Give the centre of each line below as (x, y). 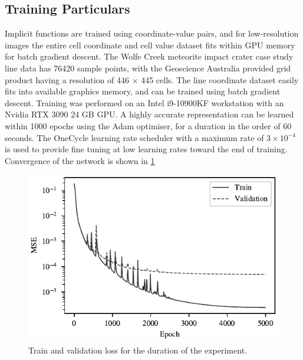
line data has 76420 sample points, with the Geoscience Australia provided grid (148, 68)
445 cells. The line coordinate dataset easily (220, 79)
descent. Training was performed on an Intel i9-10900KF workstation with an (144, 102)
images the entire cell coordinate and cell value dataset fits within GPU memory (150, 45)
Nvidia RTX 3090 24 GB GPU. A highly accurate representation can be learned (149, 114)
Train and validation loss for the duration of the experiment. (138, 350)
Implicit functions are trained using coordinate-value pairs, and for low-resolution (152, 33)
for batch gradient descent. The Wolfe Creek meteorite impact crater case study (149, 56)
